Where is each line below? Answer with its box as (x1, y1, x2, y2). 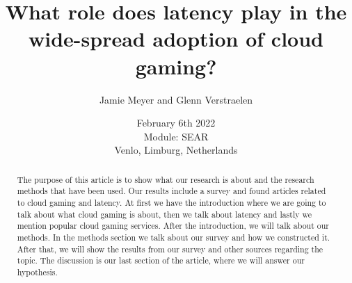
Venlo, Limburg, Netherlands (114, 143, 238, 157)
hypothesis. (17, 266, 58, 277)
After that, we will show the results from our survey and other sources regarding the (17, 243, 323, 254)
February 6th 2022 (136, 115, 216, 130)
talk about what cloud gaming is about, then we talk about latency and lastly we (17, 208, 312, 220)
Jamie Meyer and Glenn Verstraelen (99, 92, 253, 106)
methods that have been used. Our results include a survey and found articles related (17, 185, 326, 197)
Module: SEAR (143, 129, 209, 143)
